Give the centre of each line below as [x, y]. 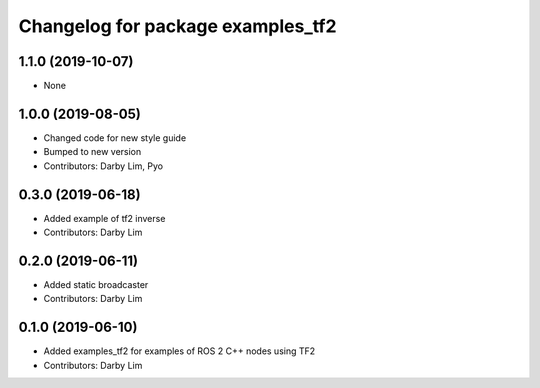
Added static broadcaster [96, 284]
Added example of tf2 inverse [104, 218]
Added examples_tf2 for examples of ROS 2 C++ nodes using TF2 [179, 351]
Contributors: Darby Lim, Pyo [103, 166]
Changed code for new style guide [115, 137]
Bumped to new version [92, 152]
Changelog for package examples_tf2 [177, 26]
